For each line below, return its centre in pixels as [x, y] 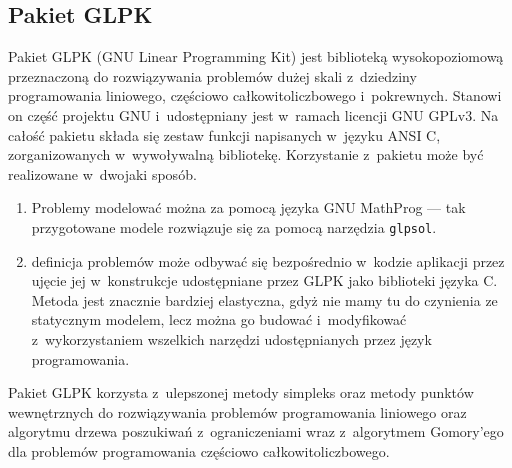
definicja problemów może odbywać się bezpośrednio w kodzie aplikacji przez [268, 260]
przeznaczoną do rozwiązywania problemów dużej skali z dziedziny [212, 75]
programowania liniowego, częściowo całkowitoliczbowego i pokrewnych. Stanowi [255, 95]
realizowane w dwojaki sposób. [102, 173]
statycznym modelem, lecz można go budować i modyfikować [219, 319]
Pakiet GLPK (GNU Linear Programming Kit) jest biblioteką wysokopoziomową [256, 56]
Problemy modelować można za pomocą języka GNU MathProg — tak [248, 207]
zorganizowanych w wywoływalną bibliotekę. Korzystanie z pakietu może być [246, 154]
